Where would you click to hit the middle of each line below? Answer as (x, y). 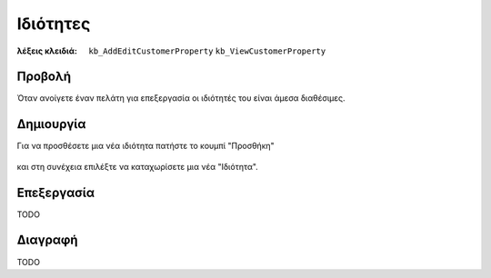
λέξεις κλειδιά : (47, 51)
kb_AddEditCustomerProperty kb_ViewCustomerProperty (207, 51)
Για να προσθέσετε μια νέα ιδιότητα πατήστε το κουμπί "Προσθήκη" (145, 146)
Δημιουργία (51, 124)
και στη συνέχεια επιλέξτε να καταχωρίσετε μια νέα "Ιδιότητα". (137, 166)
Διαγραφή (47, 240)
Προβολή (44, 77)
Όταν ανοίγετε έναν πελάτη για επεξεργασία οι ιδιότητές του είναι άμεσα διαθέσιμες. (181, 98)
